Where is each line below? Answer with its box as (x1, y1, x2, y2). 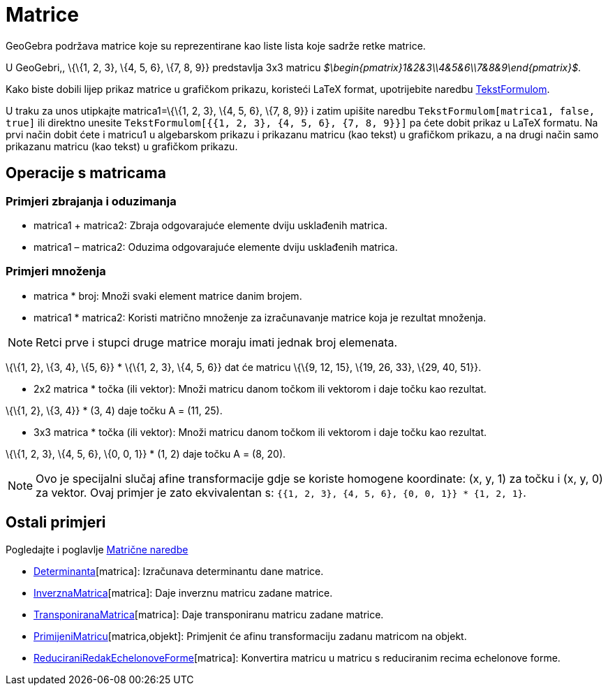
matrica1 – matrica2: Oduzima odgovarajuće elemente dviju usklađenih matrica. (34, 240, 398, 253)
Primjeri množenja (6, 264, 106, 279)
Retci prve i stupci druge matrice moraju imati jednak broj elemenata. (36, 335, 398, 349)
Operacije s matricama (6, 164, 166, 182)
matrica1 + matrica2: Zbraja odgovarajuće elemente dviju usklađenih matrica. (34, 219, 387, 231)
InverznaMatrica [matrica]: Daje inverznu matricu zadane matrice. (34, 586, 333, 599)
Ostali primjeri (6, 514, 106, 532)
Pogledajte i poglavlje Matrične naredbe (6, 543, 188, 555)
